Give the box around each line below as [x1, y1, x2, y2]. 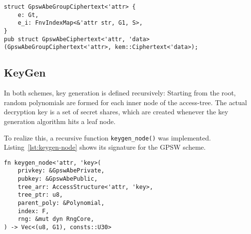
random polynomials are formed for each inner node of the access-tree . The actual [4, 97, 247, 107]
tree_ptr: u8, [17, 191, 63, 199]
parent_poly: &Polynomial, [17, 200, 105, 207]
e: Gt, [17, 11, 39, 18]
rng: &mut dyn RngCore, [17, 216, 94, 223]
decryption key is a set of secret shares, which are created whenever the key [4, 107, 228, 117]
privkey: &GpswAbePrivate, [17, 167, 105, 174]
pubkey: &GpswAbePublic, [17, 175, 98, 183]
